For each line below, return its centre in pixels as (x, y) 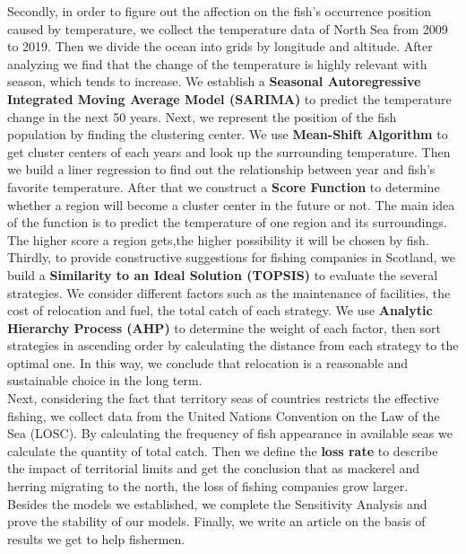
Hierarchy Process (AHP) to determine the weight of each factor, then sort (224, 327)
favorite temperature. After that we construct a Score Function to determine (224, 186)
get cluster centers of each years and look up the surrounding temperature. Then (229, 151)
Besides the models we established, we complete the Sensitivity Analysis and (217, 503)
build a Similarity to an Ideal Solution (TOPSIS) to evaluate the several (223, 274)
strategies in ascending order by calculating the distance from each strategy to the (233, 345)
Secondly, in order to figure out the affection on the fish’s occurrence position (219, 11)
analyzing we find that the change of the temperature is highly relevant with (217, 63)
